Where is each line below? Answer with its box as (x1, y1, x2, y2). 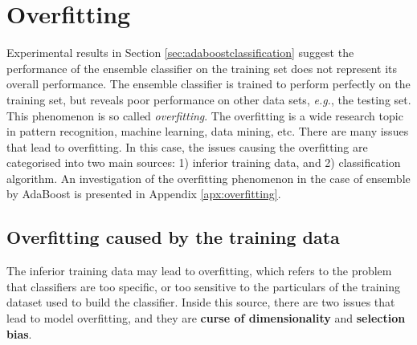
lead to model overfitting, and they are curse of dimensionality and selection (6, 310, 406, 327)
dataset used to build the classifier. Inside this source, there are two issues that (6, 294, 395, 310)
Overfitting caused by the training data (6, 225, 340, 250)
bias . (6, 325, 32, 342)
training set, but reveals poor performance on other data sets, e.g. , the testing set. (6, 91, 411, 108)
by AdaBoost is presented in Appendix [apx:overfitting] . (6, 185, 281, 202)
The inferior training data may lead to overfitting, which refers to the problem (6, 262, 392, 279)
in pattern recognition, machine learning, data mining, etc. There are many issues (6, 123, 409, 140)
